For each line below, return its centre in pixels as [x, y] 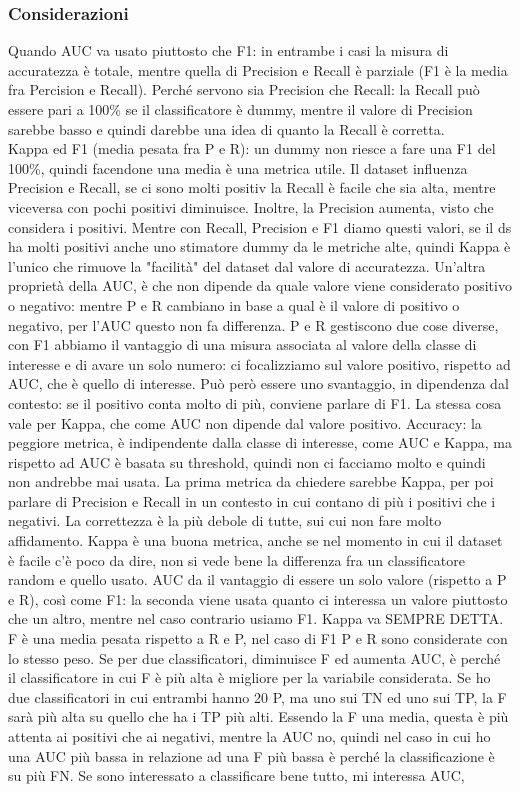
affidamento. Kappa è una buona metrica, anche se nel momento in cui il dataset [255, 540]
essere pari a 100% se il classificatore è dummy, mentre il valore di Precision [240, 109]
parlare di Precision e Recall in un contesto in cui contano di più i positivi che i [252, 500]
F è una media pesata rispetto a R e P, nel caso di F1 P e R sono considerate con [258, 638]
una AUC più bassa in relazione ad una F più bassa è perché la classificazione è [251, 755]
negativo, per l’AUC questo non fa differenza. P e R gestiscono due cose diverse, [253, 324]
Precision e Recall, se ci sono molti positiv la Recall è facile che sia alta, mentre [252, 187]
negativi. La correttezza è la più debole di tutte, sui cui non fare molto [225, 520]
